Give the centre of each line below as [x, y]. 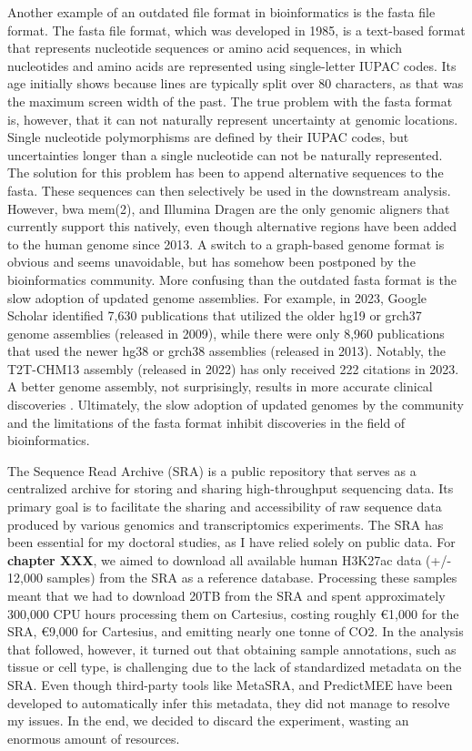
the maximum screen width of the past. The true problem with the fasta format [230, 101]
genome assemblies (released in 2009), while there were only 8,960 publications [226, 333]
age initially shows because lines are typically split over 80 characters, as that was [236, 83]
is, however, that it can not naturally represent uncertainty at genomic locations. [233, 119]
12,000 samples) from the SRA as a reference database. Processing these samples [232, 578]
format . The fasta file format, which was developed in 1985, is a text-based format [236, 30]
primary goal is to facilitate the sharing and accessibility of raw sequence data [225, 507]
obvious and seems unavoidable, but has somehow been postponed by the [211, 262]
